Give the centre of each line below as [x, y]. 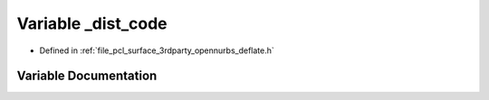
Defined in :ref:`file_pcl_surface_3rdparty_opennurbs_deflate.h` [157, 50]
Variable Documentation [87, 76]
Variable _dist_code [92, 23]
